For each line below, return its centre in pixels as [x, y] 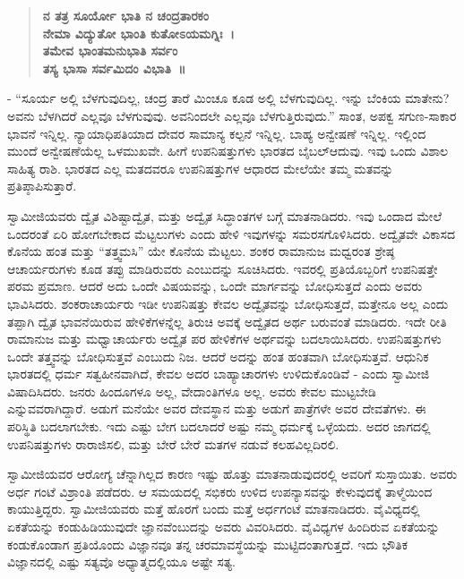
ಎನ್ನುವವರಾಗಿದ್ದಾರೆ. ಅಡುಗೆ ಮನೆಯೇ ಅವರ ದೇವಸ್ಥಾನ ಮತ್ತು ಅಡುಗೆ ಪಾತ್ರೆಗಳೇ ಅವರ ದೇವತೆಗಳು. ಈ [217, 409]
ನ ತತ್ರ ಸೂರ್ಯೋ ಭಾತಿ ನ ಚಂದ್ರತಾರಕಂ [126, 15]
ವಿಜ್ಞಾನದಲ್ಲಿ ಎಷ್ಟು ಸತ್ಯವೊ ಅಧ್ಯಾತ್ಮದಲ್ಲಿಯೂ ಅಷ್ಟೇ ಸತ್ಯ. [121, 562]
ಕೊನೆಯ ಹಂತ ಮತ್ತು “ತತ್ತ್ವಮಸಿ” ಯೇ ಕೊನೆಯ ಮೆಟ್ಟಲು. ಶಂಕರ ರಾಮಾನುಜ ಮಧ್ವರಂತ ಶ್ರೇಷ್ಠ [201, 251]
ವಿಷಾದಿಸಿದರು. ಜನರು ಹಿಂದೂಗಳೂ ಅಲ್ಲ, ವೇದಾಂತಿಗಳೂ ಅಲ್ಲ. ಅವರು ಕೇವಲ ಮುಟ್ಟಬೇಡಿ [192, 391]
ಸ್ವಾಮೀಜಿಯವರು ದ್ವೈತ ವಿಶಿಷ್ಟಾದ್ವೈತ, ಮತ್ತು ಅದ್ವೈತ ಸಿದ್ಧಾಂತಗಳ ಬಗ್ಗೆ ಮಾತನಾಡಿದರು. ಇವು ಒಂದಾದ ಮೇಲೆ [225, 215]
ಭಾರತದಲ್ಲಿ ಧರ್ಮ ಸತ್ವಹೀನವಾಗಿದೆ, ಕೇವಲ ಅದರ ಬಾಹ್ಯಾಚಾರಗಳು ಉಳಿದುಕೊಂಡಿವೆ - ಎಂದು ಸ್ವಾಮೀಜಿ [219, 374]
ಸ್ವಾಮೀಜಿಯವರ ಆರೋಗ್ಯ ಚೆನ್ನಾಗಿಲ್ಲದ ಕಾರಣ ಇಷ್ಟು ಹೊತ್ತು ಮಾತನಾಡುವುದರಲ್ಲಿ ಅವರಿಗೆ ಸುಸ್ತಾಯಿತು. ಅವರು [232, 474]
